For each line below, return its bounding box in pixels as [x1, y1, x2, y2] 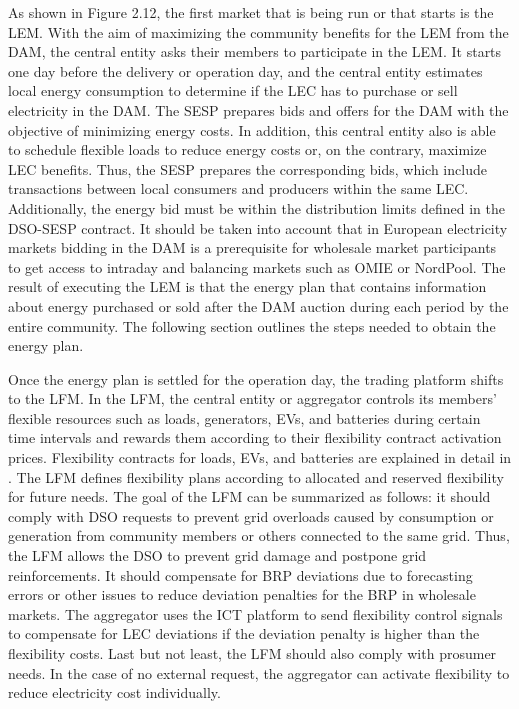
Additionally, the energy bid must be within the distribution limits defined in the [8, 197, 505, 218]
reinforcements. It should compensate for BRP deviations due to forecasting [8, 564, 473, 585]
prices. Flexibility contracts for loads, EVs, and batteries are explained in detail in [8, 447, 512, 468]
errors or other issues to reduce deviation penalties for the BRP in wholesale [8, 584, 476, 605]
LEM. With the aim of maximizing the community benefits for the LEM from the [8, 21, 509, 42]
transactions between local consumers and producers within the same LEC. [8, 178, 469, 199]
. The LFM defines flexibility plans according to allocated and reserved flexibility [8, 466, 504, 487]
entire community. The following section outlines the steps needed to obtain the [8, 315, 496, 336]
